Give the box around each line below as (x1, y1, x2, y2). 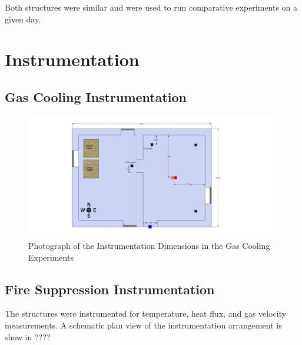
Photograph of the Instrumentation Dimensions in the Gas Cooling (28, 239, 270, 251)
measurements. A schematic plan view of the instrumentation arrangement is (5, 318, 282, 331)
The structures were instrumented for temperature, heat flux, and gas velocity (5, 307, 287, 320)
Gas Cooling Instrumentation (5, 87, 187, 106)
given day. (5, 12, 41, 25)
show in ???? (5, 330, 51, 343)
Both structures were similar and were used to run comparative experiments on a (5, 1, 298, 13)
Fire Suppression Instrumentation (5, 280, 215, 298)
